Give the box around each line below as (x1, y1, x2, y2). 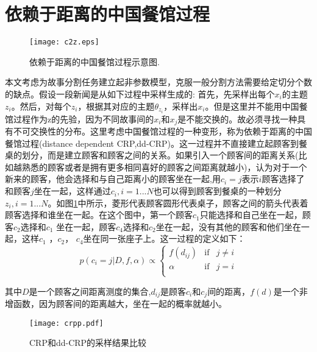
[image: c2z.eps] (29, 38, 99, 47)
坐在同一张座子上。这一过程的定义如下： (83, 232, 246, 245)
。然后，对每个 (11, 99, 71, 112)
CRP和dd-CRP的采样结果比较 (29, 336, 147, 349)
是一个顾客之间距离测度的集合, (29, 284, 151, 297)
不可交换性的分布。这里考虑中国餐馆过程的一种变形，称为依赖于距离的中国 (13, 125, 312, 138)
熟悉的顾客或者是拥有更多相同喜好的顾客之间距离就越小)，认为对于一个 (21, 160, 307, 173)
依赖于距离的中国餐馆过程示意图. (29, 55, 160, 68)
